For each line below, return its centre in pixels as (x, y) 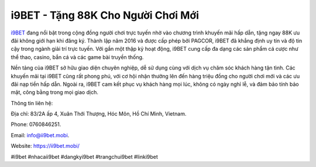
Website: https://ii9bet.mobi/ (45, 146)
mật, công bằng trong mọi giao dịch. (55, 92)
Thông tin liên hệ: (32, 103)
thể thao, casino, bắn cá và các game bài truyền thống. (77, 57)
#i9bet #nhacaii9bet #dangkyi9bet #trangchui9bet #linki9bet (84, 156)
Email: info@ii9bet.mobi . (40, 135)
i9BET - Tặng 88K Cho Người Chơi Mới (105, 15)
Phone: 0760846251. (36, 124)
